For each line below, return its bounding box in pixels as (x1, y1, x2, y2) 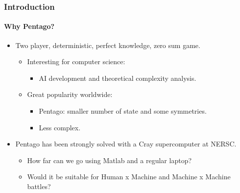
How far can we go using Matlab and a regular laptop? (27, 155, 192, 165)
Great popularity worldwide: (27, 89, 113, 99)
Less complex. (39, 122, 81, 132)
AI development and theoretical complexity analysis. (39, 72, 196, 83)
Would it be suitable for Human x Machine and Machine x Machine (27, 171, 231, 182)
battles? (27, 181, 51, 191)
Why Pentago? (4, 21, 55, 31)
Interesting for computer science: (27, 56, 125, 67)
